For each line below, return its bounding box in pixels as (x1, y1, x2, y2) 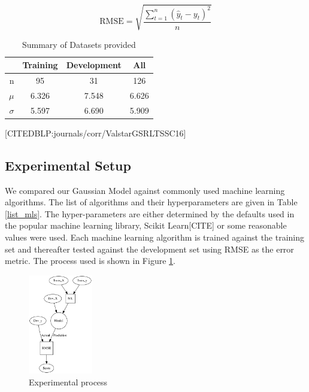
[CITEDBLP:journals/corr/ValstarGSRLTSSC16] (5, 126, 186, 139)
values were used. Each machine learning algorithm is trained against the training (5, 230, 305, 243)
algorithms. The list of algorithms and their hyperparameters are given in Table (5, 196, 298, 208)
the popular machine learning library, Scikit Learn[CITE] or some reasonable (5, 219, 287, 232)
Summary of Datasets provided (22, 38, 136, 50)
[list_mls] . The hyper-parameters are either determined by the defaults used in (5, 207, 295, 220)
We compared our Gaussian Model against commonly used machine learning (5, 184, 285, 196)
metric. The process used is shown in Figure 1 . (5, 254, 175, 267)
